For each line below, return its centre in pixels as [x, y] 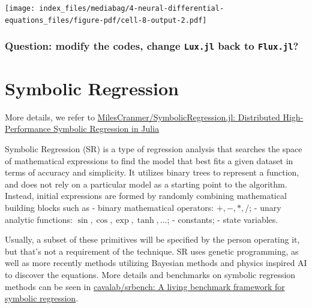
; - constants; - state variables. [223, 219]
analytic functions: [39, 219]
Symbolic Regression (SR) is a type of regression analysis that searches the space [154, 149]
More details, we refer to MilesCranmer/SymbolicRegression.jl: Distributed [142, 117]
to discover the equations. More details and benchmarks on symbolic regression [150, 274]
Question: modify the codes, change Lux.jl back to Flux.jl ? [152, 46]
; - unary [265, 207]
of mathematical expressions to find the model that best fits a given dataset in [149, 160]
